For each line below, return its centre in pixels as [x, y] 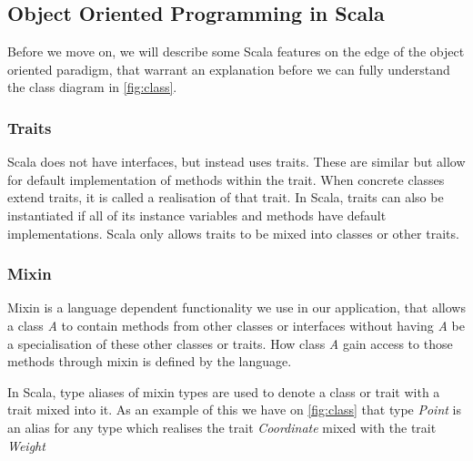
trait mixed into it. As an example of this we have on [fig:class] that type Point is [234, 410]
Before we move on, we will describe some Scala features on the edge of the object [236, 51]
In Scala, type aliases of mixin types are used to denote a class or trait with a [224, 391]
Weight [26, 445]
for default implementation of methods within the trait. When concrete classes [226, 179]
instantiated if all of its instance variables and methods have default [197, 215]
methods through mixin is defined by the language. [150, 361]
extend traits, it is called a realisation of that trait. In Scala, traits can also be [226, 197]
